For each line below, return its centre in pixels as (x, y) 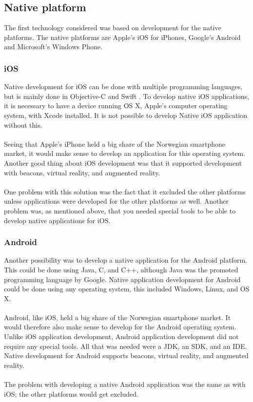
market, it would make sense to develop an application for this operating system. (125, 153)
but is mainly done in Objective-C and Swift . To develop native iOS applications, (127, 96)
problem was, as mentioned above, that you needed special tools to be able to (120, 210)
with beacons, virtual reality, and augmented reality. (82, 172)
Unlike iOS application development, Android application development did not (121, 336)
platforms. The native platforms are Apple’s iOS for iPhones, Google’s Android (122, 37)
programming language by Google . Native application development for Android (122, 279)
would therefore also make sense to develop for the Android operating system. (120, 327)
